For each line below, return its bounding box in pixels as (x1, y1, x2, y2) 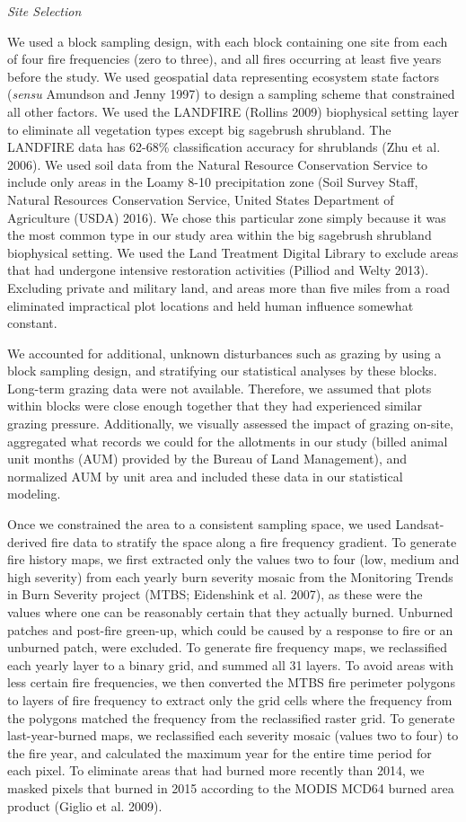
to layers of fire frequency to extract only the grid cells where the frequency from (7, 690, 453, 709)
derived (7, 532, 48, 551)
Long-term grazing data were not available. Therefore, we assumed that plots (7, 378, 432, 397)
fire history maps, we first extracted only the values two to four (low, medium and (7, 550, 460, 569)
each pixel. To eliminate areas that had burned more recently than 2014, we (7, 761, 425, 780)
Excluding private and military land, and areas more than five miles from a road (7, 278, 450, 296)
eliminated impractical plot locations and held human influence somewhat (7, 296, 414, 314)
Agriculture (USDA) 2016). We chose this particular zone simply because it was (7, 208, 446, 226)
